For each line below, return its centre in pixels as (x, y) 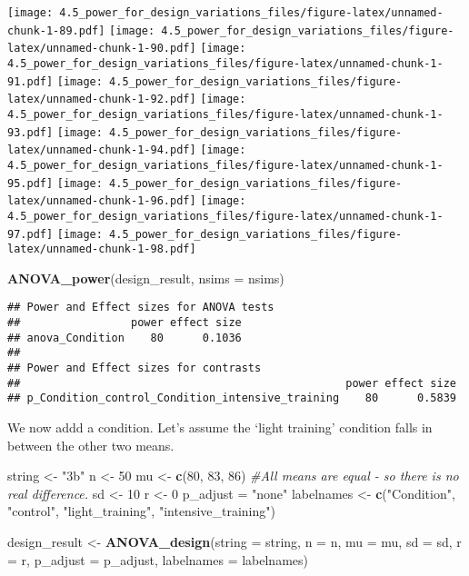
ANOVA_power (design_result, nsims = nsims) (146, 278)
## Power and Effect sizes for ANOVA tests (141, 308)
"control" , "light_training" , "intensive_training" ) (141, 511)
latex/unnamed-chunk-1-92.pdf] (102, 99)
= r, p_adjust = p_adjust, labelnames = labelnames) (158, 559)
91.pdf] (30, 81)
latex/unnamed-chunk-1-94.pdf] (102, 150)
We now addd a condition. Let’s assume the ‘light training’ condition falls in (220, 427)
